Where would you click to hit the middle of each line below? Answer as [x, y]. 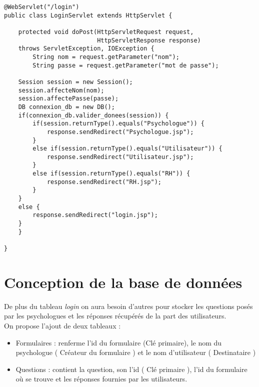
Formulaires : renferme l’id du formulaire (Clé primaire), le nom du [119, 342]
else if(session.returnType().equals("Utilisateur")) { [127, 149]
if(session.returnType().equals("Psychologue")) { [118, 124]
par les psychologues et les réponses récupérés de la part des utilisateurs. [115, 316]
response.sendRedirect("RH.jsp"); [104, 182]
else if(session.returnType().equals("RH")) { [111, 174]
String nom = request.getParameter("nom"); [106, 57]
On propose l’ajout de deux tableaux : [62, 325]
